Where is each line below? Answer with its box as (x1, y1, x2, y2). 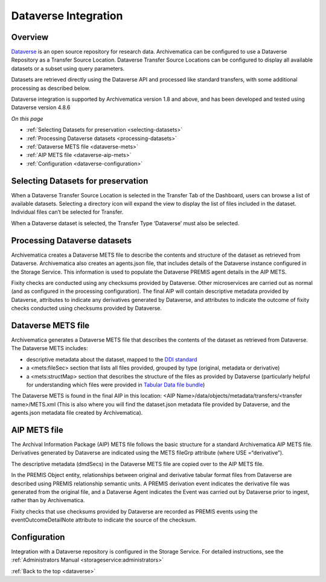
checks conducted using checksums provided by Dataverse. (11, 305, 162, 312)
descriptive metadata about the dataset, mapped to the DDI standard (26, 356, 197, 363)
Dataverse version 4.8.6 (11, 104, 71, 111)
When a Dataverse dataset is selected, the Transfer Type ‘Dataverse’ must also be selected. (11, 219, 240, 226)
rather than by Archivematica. (11, 497, 85, 504)
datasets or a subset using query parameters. (11, 65, 125, 72)
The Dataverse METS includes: (11, 345, 88, 352)
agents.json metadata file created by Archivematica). (11, 409, 143, 417)
